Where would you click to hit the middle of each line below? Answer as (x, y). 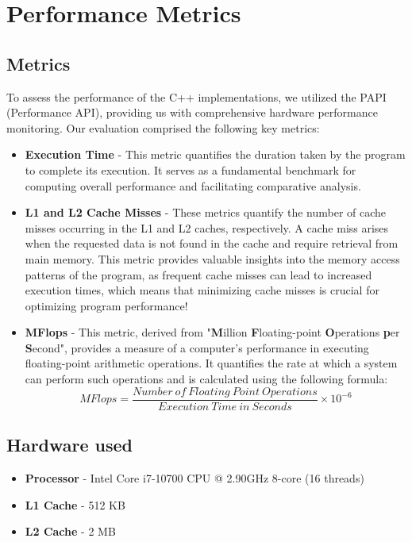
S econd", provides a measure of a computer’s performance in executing (197, 347)
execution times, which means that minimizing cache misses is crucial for (202, 290)
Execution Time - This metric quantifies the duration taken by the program (215, 154)
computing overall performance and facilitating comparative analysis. (193, 185)
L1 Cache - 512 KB (75, 504)
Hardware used (70, 445)
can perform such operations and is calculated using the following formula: (206, 379)
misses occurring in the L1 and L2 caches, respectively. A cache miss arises (207, 227)
